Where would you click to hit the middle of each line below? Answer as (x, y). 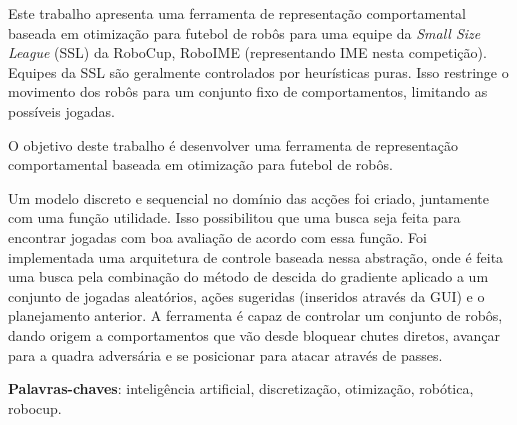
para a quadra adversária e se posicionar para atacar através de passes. (225, 354)
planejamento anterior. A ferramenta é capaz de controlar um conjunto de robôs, (255, 315)
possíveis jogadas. (61, 110)
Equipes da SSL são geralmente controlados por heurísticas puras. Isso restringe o (258, 71)
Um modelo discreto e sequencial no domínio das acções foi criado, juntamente (249, 197)
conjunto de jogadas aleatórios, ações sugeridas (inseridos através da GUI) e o (246, 295)
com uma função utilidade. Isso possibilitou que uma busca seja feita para (234, 217)
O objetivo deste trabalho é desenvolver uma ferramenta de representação (233, 144)
